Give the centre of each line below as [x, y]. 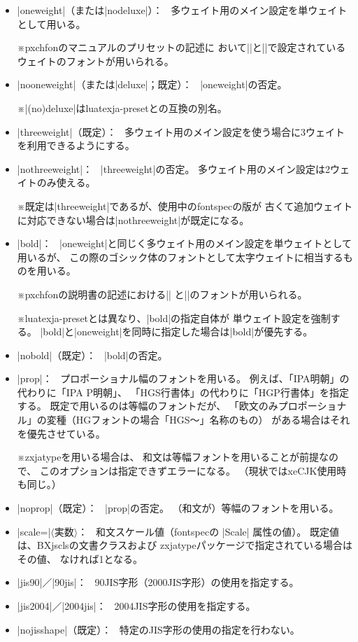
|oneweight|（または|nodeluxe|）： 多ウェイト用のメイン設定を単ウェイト [182, 10]
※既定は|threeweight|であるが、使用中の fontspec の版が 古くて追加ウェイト [185, 205]
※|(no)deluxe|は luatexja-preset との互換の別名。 [122, 107]
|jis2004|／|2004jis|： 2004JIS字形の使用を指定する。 [136, 606]
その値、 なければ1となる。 [80, 558]
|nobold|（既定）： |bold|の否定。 [92, 355]
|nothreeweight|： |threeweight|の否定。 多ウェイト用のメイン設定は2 [174, 168]
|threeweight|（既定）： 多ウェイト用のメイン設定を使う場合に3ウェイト [181, 131]
